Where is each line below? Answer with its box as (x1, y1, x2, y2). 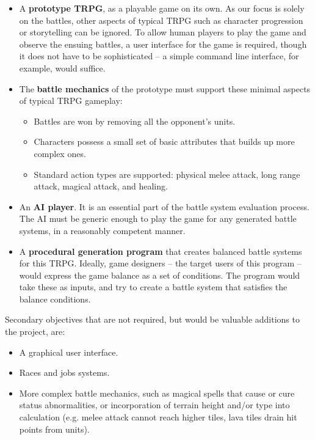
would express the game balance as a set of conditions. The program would (19, 268, 300, 281)
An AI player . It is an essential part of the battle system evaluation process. (19, 200, 310, 213)
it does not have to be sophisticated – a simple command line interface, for (19, 50, 299, 62)
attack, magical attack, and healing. (34, 180, 168, 193)
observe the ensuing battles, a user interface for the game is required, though (19, 37, 307, 50)
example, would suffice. (19, 61, 106, 74)
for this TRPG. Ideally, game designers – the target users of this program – (19, 257, 302, 269)
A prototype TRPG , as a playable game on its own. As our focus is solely (19, 2, 305, 14)
